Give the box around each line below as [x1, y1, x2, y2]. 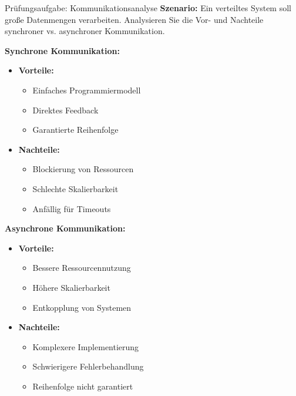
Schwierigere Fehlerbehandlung [32, 360, 144, 372]
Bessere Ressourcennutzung [32, 261, 131, 274]
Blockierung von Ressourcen [32, 163, 134, 175]
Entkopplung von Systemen [32, 301, 132, 313]
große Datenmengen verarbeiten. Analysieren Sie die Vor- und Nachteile [5, 13, 264, 25]
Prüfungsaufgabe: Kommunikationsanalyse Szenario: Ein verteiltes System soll [5, 2, 291, 14]
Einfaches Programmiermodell [32, 83, 141, 96]
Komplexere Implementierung [32, 340, 139, 353]
